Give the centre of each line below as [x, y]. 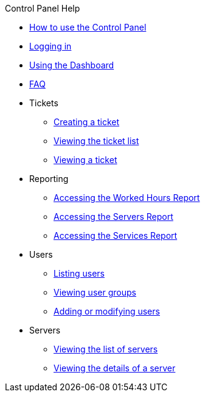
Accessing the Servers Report [113, 217]
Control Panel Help [43, 8]
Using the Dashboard [72, 65]
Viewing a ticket [85, 160]
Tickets [44, 103]
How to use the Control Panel [88, 27]
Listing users [79, 273]
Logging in [50, 46]
